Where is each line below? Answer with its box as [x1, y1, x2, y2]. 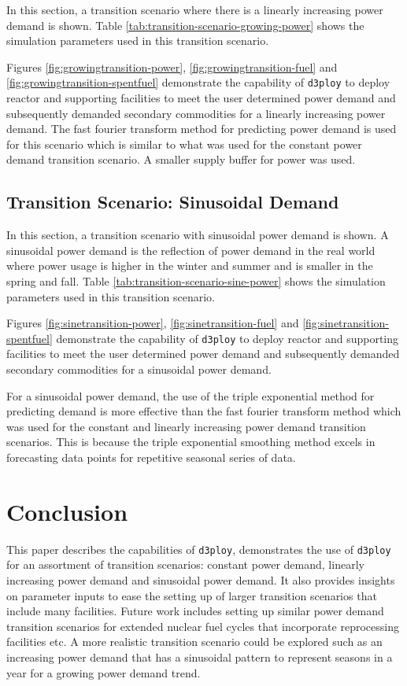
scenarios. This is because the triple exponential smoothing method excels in [6, 433, 376, 450]
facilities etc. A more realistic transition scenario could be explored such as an [6, 633, 383, 650]
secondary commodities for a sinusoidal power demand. [6, 361, 272, 378]
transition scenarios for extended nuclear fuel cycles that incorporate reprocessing [6, 618, 399, 634]
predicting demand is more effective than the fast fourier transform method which [6, 403, 401, 419]
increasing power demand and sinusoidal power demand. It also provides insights [6, 571, 395, 588]
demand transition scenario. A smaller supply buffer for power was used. [6, 151, 356, 168]
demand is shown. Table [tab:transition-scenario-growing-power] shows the [6, 17, 364, 33]
